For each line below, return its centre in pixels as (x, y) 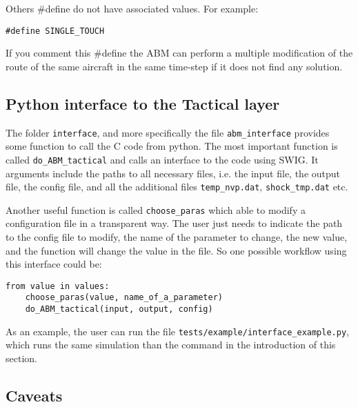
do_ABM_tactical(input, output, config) (119, 309)
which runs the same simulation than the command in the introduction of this (171, 345)
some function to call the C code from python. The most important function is (172, 146)
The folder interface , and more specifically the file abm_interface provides (168, 132)
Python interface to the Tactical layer (143, 103)
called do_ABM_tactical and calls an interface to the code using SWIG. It (162, 159)
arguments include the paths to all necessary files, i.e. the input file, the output (173, 173)
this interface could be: (54, 264)
